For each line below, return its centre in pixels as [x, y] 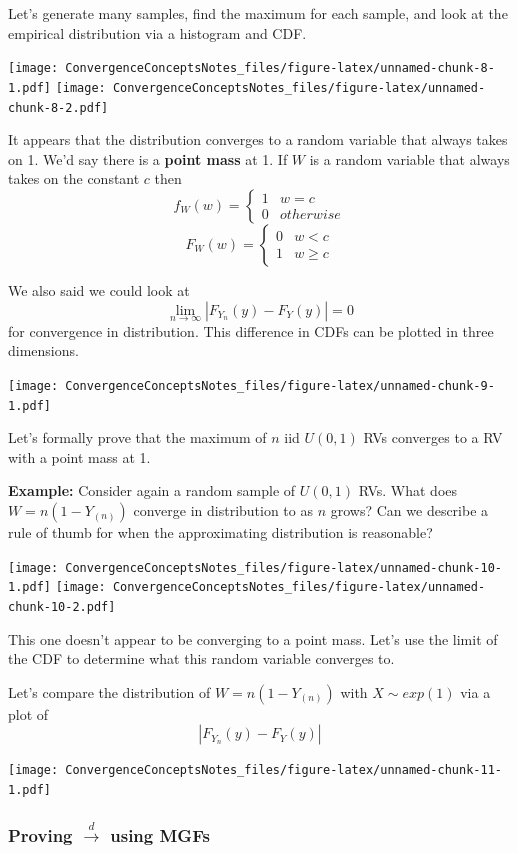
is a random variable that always [409, 158]
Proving [40, 834]
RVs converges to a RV [433, 437]
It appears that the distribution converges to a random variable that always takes [258, 139]
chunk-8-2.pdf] [58, 107]
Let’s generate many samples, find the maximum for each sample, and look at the [258, 13]
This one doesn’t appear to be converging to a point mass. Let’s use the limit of [253, 638]
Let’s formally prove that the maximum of [137, 437]
